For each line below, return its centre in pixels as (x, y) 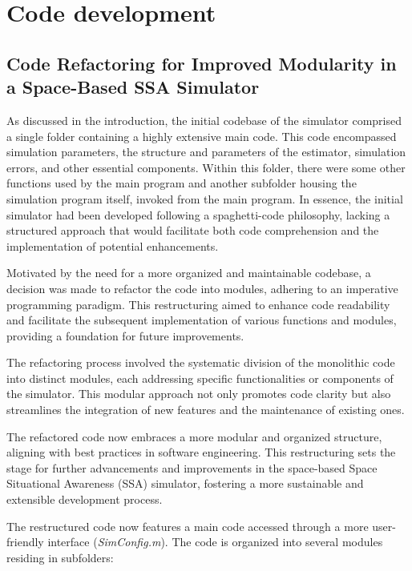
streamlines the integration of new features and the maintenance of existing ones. (206, 410)
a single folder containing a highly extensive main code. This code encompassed (202, 136)
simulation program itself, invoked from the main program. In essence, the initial (205, 198)
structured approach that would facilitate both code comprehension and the (193, 230)
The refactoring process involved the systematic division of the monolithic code (201, 362)
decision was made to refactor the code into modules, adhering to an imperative (202, 288)
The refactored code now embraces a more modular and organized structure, (194, 436)
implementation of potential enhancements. (113, 245)
